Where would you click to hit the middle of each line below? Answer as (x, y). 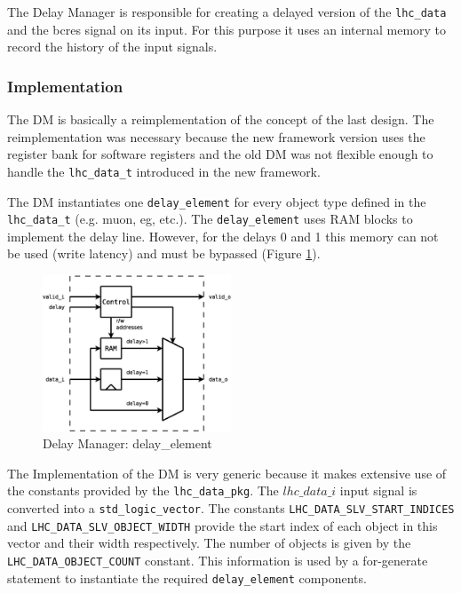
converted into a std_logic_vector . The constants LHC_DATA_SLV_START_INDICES (231, 508)
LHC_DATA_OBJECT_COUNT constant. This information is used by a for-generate (218, 560)
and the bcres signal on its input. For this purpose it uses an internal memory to (227, 29)
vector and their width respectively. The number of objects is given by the (209, 543)
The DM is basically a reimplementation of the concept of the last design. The (221, 119)
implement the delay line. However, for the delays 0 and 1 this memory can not (223, 236)
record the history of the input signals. (112, 47)
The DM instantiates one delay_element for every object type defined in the (217, 201)
